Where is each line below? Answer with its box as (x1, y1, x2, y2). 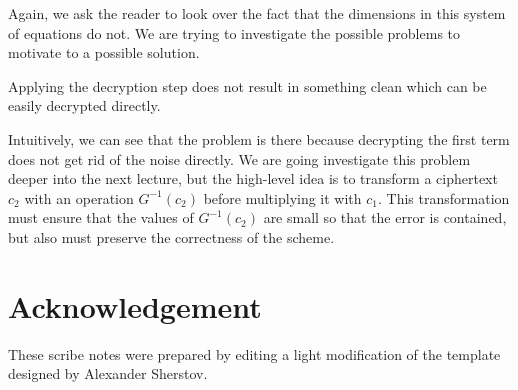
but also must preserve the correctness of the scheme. (8, 226, 335, 247)
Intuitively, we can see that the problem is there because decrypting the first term (8, 128, 510, 149)
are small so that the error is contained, (263, 207, 507, 228)
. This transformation (378, 187, 510, 208)
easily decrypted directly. (8, 95, 161, 116)
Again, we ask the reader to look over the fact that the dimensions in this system (8, 3, 506, 23)
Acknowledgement (8, 285, 262, 326)
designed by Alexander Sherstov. (8, 363, 208, 384)
